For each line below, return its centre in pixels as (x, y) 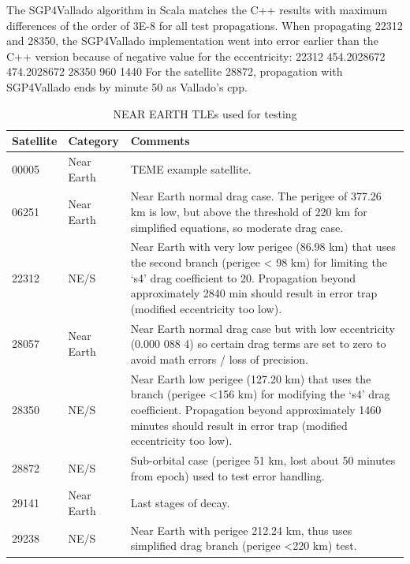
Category (93, 141)
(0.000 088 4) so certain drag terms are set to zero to (258, 344)
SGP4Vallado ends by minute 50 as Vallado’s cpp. (127, 86)
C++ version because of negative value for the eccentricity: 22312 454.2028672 (196, 56)
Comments (160, 141)
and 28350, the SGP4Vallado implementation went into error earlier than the (192, 41)
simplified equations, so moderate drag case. (237, 227)
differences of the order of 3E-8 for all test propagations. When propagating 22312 (205, 25)
